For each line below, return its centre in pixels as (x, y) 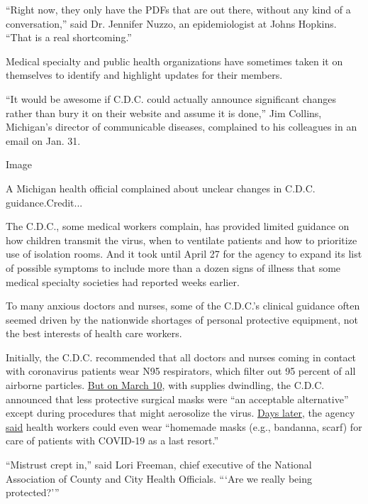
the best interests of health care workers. (94, 333)
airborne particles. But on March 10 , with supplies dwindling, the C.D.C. (165, 385)
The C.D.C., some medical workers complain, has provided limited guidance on (178, 226)
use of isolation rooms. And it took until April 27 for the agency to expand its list (184, 254)
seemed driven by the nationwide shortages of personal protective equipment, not (182, 319)
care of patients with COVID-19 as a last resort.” (112, 440)
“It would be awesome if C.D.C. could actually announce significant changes (171, 98)
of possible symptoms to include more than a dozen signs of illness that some (173, 267)
